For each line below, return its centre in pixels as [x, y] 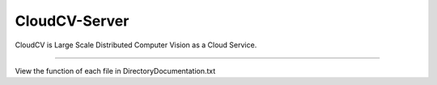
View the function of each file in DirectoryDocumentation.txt [115, 71]
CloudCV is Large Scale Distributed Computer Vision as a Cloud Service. [136, 45]
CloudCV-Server [72, 21]
